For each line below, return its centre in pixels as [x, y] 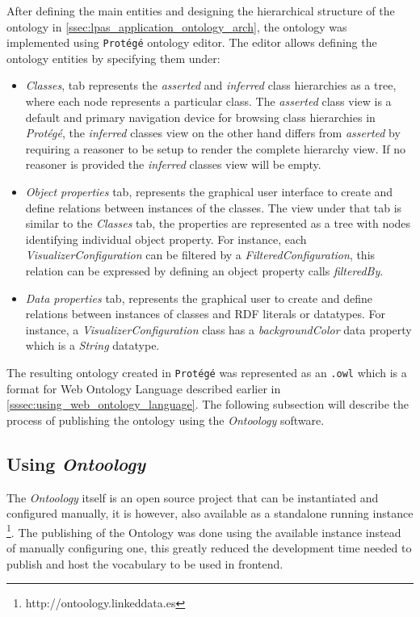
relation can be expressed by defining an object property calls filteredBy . [204, 270]
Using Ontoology [76, 463]
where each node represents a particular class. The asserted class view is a [208, 101]
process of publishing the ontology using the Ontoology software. [166, 420]
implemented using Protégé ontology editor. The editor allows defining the [192, 42]
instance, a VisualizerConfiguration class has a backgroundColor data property [218, 329]
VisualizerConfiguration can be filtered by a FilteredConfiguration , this [200, 255]
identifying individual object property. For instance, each [166, 239]
